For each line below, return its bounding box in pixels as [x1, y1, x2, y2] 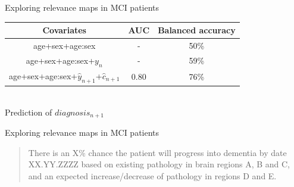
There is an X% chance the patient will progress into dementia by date [28, 146, 287, 158]
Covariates [42, 24, 86, 36]
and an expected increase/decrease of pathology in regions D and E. [28, 169, 277, 182]
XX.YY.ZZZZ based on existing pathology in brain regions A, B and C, [28, 158, 290, 170]
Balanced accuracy [158, 24, 236, 36]
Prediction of [5, 105, 52, 118]
